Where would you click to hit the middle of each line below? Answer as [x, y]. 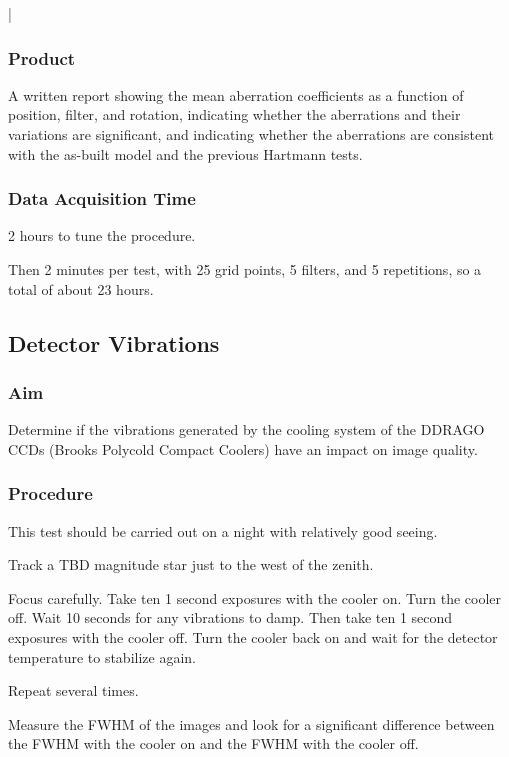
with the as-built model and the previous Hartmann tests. [185, 153]
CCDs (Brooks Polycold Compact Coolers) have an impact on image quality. [243, 448]
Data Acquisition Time [102, 198]
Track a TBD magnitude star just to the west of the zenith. [191, 564]
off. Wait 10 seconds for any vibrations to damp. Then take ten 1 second [230, 617]
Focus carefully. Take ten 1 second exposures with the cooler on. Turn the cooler [255, 597]
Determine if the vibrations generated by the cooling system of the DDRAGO [246, 429]
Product [42, 57]
